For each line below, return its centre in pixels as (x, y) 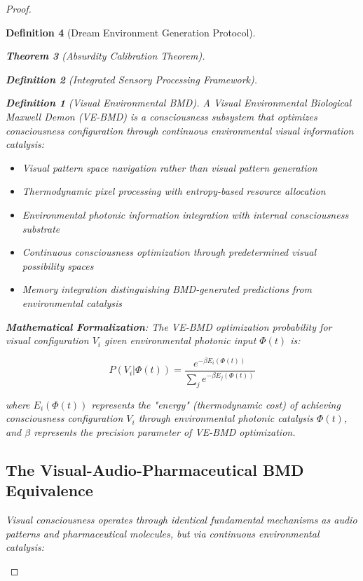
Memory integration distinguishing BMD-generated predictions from (167, 289)
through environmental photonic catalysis (226, 418)
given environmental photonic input (180, 340)
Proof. (19, 8)
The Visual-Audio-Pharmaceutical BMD (155, 469)
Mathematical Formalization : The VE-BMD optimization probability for (169, 326)
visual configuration (47, 340)
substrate (41, 228)
